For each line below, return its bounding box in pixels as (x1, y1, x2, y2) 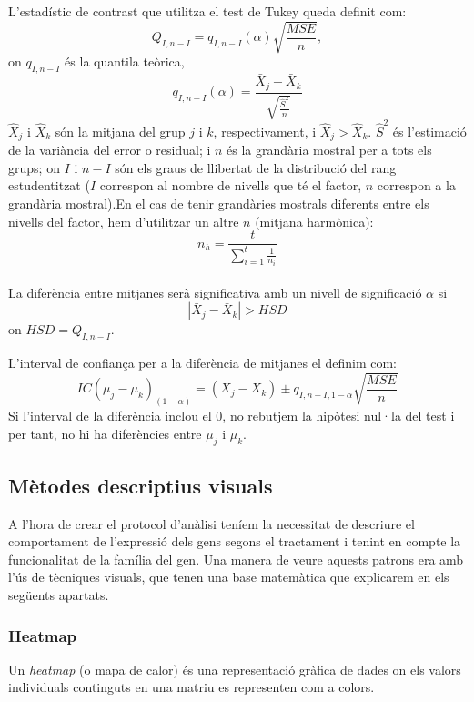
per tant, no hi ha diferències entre (8, 423, 202, 443)
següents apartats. (8, 585, 109, 605)
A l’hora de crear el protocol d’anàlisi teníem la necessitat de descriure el (8, 514, 415, 533)
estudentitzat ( (8, 176, 90, 195)
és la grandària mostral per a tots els (227, 140, 432, 159)
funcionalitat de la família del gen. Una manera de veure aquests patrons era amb (8, 549, 464, 568)
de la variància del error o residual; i (8, 140, 211, 159)
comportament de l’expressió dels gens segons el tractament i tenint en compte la (8, 532, 461, 551)
